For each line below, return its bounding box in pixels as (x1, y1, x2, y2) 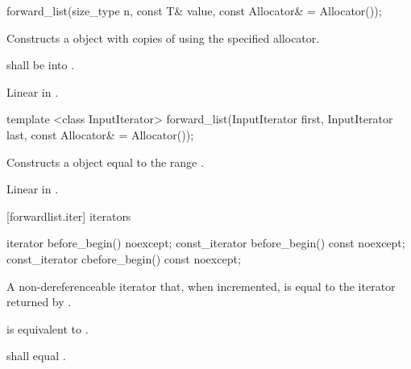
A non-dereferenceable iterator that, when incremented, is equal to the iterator (6, 277, 396, 294)
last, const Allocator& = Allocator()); (6, 126, 194, 143)
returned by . (6, 293, 72, 310)
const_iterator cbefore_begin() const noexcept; (6, 250, 241, 267)
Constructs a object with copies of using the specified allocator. (6, 29, 320, 46)
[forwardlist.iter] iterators (6, 207, 131, 224)
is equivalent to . (6, 320, 89, 337)
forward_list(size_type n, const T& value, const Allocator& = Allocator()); (6, 2, 382, 19)
